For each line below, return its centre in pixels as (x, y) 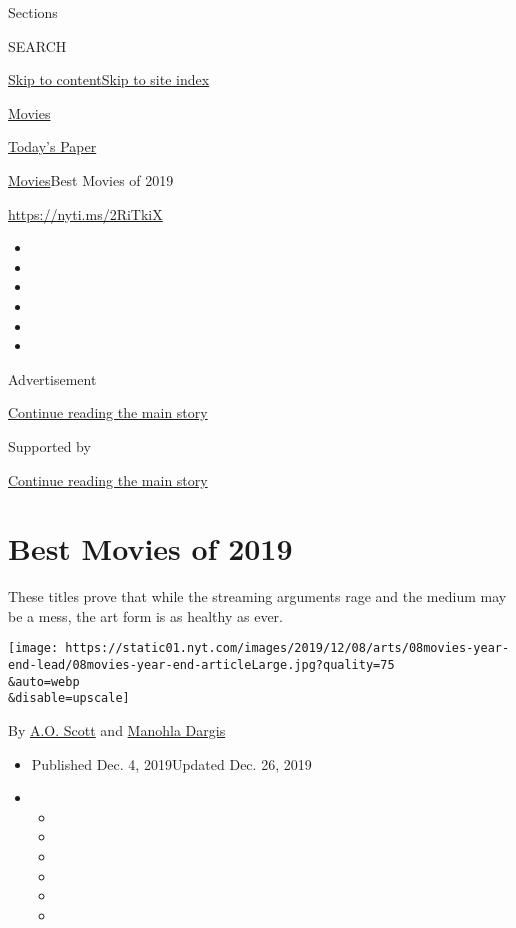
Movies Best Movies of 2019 (91, 179)
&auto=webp (44, 681)
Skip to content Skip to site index (109, 79)
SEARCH (37, 45)
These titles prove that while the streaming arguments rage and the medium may (257, 596)
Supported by (49, 445)
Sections (33, 12)
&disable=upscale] (69, 698)
